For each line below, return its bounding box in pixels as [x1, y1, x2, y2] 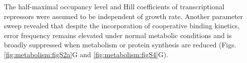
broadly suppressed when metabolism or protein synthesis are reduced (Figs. [4, 40, 237, 50]
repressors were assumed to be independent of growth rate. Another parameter [4, 11, 243, 21]
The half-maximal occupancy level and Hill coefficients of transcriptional [4, 1, 225, 11]
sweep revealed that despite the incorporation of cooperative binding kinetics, [4, 21, 240, 31]
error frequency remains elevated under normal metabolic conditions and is [4, 30, 232, 40]
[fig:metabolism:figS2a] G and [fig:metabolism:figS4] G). [4, 49, 168, 59]
